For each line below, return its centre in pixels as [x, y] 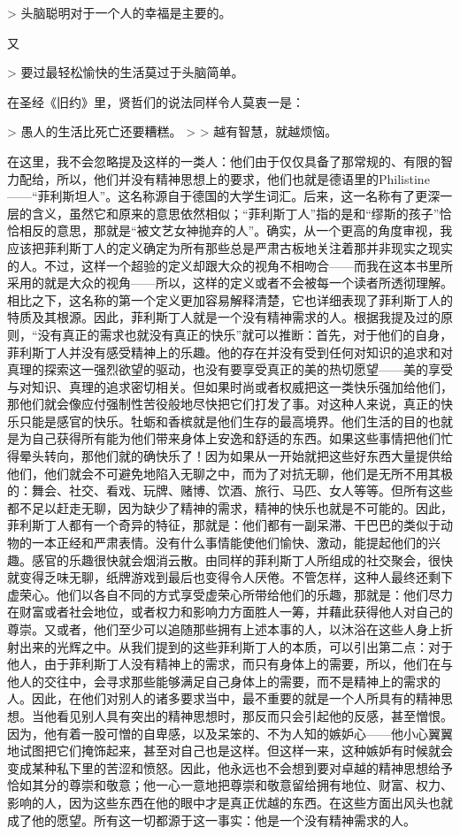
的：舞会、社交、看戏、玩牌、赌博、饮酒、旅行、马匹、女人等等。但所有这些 [230, 490]
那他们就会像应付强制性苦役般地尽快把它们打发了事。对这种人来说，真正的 [224, 404]
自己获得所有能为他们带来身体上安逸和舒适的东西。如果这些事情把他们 [236, 438]
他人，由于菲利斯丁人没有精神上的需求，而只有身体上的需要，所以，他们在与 [230, 664]
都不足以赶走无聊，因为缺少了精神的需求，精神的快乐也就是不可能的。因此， [230, 507]
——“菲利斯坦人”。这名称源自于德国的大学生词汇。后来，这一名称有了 [211, 196]
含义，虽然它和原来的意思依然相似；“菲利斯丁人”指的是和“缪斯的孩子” [235, 213]
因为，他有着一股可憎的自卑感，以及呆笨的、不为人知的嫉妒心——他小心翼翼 [230, 733]
